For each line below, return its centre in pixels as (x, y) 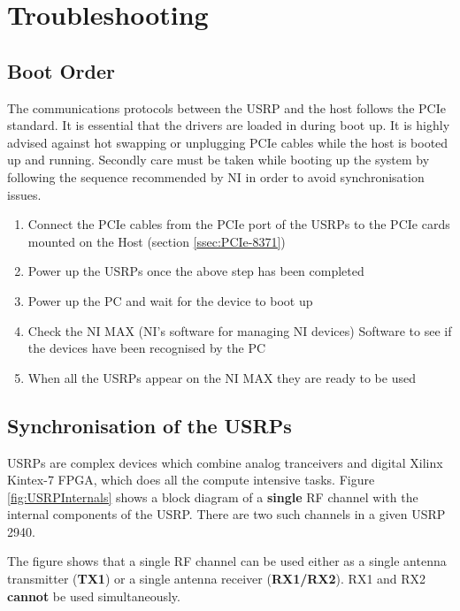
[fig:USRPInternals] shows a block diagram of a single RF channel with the (213, 496)
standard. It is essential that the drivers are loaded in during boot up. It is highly (229, 125)
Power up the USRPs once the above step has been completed (196, 271)
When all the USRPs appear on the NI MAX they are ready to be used (222, 377)
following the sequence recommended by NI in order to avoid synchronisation (216, 176)
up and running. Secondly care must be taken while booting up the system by (218, 160)
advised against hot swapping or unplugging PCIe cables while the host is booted (228, 142)
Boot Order (61, 70)
